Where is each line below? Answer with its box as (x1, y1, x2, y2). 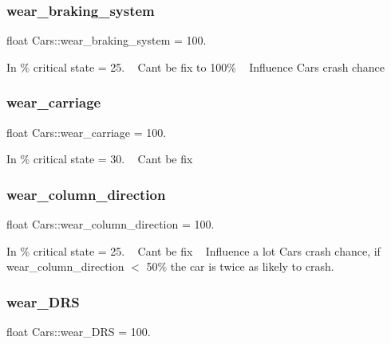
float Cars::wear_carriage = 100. (6, 123, 167, 140)
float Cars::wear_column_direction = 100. (6, 216, 215, 233)
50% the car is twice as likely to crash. (146, 258, 334, 275)
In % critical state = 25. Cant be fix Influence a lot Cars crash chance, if (6, 242, 381, 259)
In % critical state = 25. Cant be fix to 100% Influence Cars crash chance (6, 58, 385, 75)
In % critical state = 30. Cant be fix (6, 150, 193, 167)
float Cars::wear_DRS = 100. (6, 323, 151, 340)
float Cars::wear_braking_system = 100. (6, 32, 207, 49)
